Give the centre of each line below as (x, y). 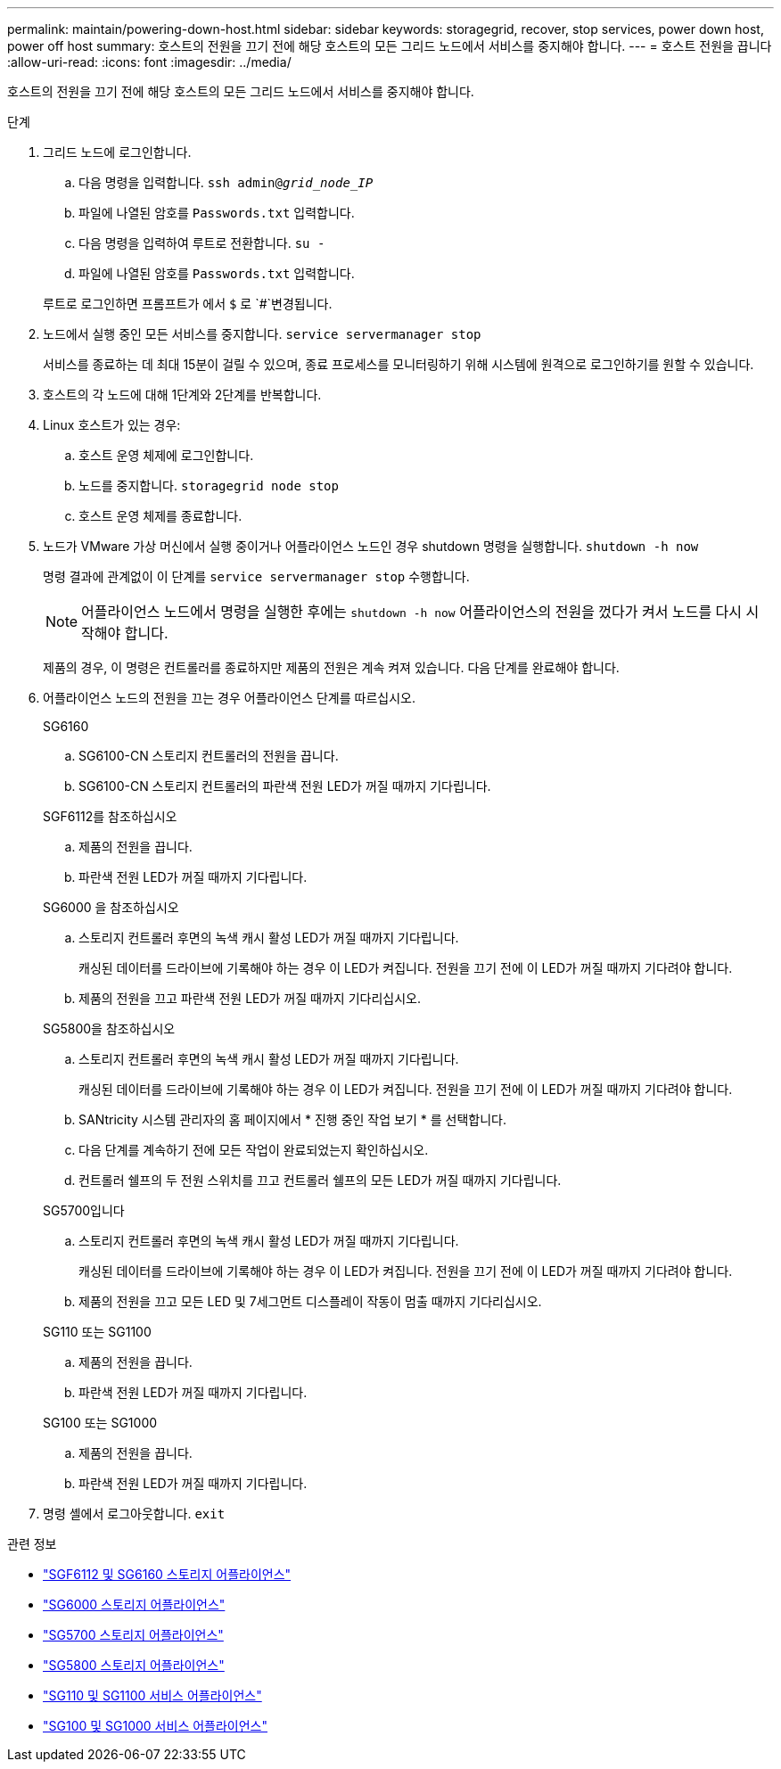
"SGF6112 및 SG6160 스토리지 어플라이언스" (167, 1574)
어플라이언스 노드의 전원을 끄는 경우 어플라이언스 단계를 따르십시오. (229, 698)
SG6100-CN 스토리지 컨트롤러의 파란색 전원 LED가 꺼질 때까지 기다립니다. (285, 786)
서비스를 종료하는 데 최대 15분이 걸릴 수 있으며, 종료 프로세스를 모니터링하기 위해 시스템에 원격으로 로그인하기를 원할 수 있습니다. (399, 364)
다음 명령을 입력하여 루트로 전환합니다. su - (202, 243)
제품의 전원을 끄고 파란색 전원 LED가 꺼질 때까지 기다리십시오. (250, 998)
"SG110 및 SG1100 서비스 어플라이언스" (152, 1695)
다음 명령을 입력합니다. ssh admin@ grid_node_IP (226, 182)
